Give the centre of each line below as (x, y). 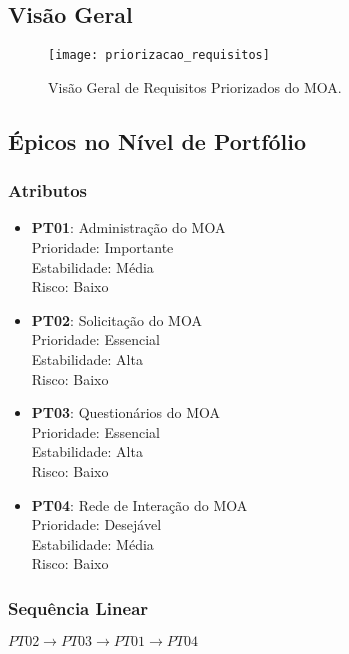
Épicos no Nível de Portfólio (157, 140)
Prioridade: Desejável (96, 524)
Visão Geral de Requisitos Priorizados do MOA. (195, 86)
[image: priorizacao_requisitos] (159, 55)
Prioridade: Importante (102, 247)
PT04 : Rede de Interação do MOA (139, 504)
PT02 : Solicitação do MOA (116, 319)
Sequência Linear (78, 607)
